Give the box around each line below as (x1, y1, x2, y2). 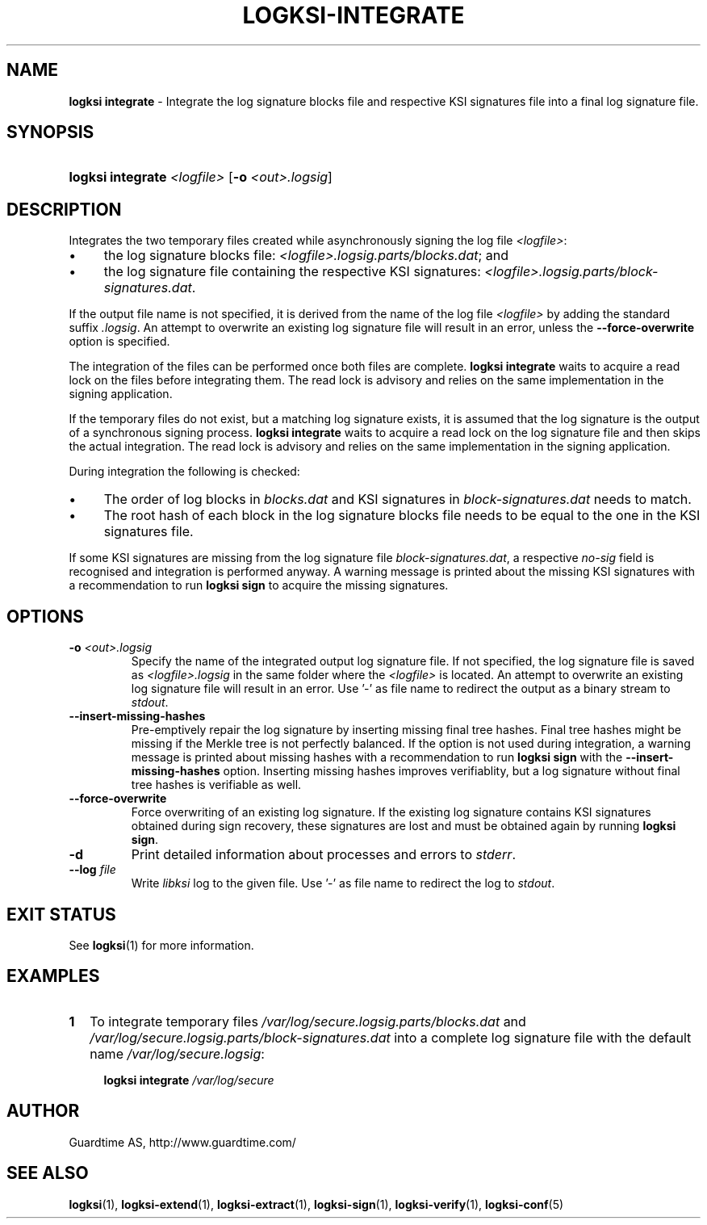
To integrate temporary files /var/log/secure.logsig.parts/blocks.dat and (90, 1013, 526, 1030)
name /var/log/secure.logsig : (90, 1045, 265, 1062)
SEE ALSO (6, 1163, 89, 1184)
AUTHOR (6, 1101, 80, 1122)
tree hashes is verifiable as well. (131, 778, 302, 792)
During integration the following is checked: (69, 464, 300, 479)
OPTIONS (6, 606, 84, 627)
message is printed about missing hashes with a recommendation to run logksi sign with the (131, 750, 623, 765)
